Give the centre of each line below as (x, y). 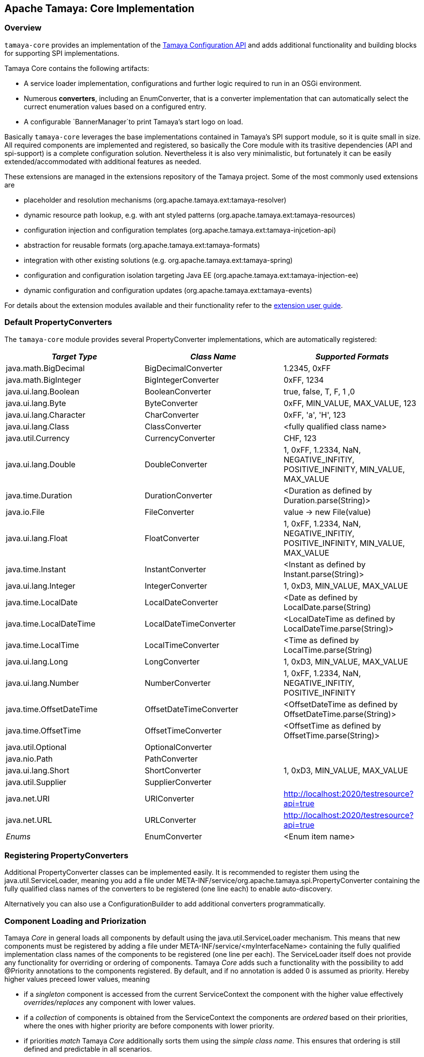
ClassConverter (173, 426)
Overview (23, 28)
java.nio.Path (29, 759)
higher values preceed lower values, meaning (77, 979)
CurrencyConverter (180, 438)
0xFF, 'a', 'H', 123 (314, 415)
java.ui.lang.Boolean (43, 391)
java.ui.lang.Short (38, 770)
